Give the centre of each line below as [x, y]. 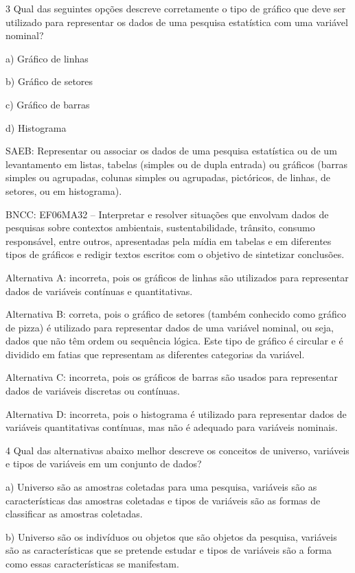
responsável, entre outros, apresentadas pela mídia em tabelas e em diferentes [169, 241]
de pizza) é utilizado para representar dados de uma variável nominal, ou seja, [170, 327]
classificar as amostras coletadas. [74, 514]
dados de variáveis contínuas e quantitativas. [99, 291]
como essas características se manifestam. [92, 563]
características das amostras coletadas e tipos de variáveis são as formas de [163, 500]
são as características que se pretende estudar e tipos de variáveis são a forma [169, 550]
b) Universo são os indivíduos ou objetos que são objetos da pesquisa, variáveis [171, 536]
